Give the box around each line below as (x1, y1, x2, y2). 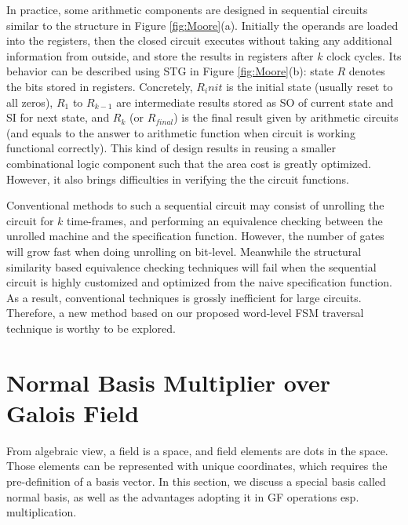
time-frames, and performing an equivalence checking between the (66, 212, 383, 228)
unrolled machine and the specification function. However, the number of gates (6, 228, 384, 244)
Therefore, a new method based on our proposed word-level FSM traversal (6, 304, 364, 321)
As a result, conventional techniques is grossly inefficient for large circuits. (6, 289, 362, 305)
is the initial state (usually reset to (226, 78, 393, 94)
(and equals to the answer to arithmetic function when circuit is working (6, 124, 355, 140)
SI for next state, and (6, 109, 110, 126)
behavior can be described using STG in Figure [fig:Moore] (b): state (6, 63, 333, 79)
